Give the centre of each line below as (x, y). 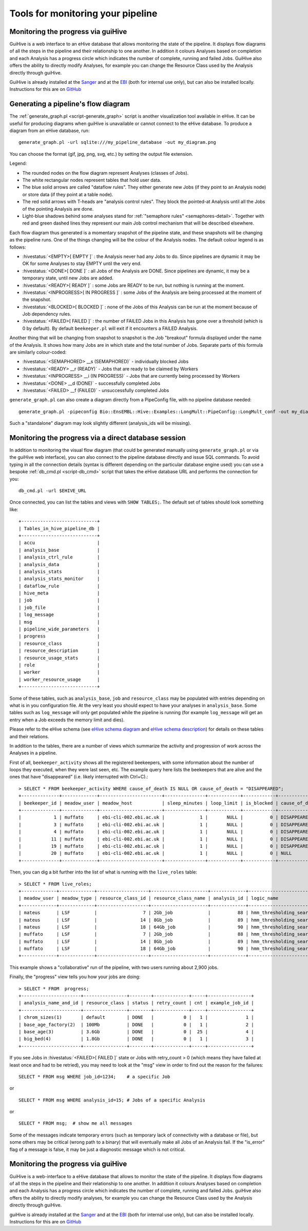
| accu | (59, 543)
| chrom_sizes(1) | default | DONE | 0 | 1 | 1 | (136, 1018)
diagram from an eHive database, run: (50, 130)
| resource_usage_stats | (59, 658)
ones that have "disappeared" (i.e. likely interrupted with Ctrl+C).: (79, 777)
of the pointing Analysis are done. (58, 209)
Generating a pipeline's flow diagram (70, 104)
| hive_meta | (59, 593)
